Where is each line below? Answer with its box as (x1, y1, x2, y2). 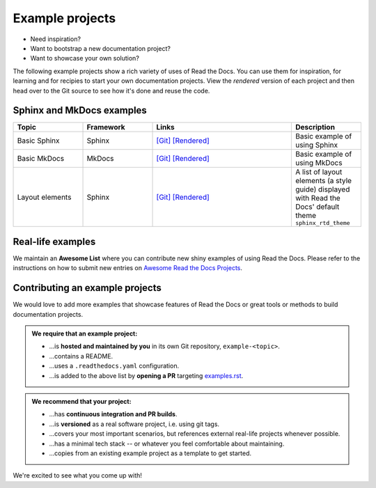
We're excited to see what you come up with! (13, 471, 143, 480)
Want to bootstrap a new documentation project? (30, 44, 171, 52)
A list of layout (295, 167, 343, 177)
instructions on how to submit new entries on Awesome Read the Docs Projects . (13, 264, 243, 272)
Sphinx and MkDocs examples (13, 104, 148, 116)
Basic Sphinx (17, 136, 60, 145)
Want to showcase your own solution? (30, 54, 139, 63)
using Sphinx (295, 140, 338, 150)
